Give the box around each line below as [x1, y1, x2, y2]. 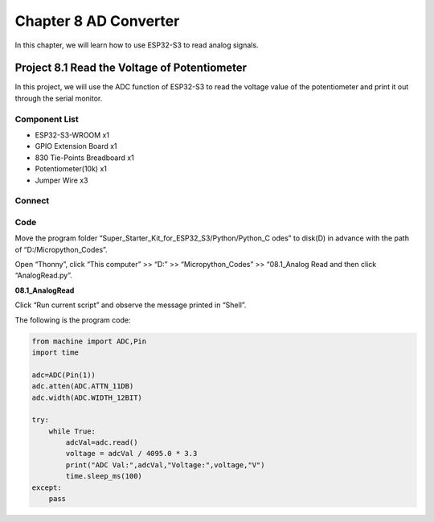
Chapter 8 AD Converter [14, 12, 180, 30]
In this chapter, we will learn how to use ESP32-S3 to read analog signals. [14, 40, 259, 50]
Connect [14, 195, 50, 207]
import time [31, 347, 80, 357]
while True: [48, 426, 96, 436]
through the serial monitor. [14, 93, 103, 103]
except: [31, 483, 62, 492]
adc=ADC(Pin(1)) [31, 370, 96, 380]
